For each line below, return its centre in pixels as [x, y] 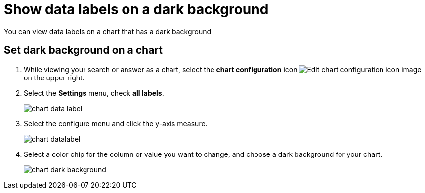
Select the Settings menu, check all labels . [94, 93]
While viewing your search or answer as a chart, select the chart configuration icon [161, 69]
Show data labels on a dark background [136, 9]
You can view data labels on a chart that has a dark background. [109, 31]
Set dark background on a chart [83, 50]
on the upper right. [54, 77]
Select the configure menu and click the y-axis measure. [116, 123]
